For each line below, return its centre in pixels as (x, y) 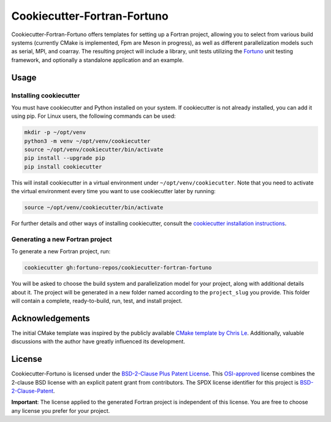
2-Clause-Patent (32, 391)
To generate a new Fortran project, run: (61, 251)
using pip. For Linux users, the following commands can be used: (93, 116)
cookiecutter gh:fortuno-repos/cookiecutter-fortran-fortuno (118, 268)
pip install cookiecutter (63, 167)
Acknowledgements (51, 318)
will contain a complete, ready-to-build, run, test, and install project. (97, 301)
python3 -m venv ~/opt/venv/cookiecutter (87, 141)
